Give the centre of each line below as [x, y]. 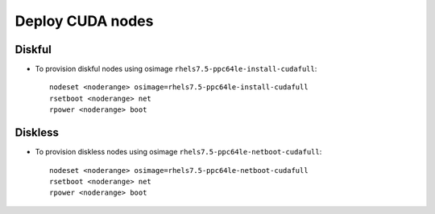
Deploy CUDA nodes [84, 21]
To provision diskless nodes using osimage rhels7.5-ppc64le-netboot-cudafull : [178, 152]
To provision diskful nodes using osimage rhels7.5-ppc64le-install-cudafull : [176, 69]
